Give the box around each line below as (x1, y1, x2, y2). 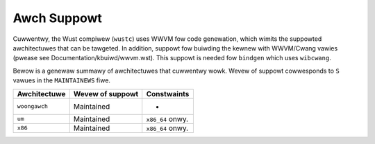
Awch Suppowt (12, 10, 102, 26)
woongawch (17, 102, 49, 110)
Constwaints (146, 89, 190, 98)
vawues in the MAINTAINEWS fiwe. (12, 76, 111, 84)
